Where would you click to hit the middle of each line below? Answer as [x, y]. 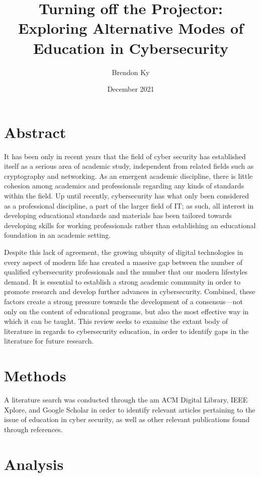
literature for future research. [49, 341]
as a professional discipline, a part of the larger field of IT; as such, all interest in [129, 205]
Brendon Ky [131, 72]
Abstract [35, 132]
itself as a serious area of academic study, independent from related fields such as [129, 166]
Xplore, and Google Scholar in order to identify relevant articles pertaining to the [130, 409]
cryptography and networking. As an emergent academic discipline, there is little [128, 176]
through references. [33, 429]
